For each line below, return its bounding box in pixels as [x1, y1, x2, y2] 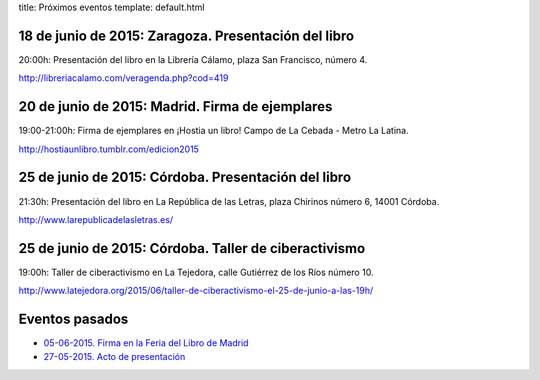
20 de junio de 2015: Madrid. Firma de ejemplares [18, 98, 333, 115]
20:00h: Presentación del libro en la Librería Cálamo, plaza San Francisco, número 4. [18, 53, 368, 65]
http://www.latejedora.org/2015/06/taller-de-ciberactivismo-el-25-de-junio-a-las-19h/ [18, 285, 374, 297]
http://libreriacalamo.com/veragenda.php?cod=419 [18, 72, 229, 84]
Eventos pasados [18, 311, 129, 327]
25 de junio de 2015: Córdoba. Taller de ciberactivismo [18, 240, 366, 257]
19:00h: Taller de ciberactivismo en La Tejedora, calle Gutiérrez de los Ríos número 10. [18, 266, 374, 278]
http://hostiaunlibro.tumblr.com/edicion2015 [18, 143, 200, 155]
